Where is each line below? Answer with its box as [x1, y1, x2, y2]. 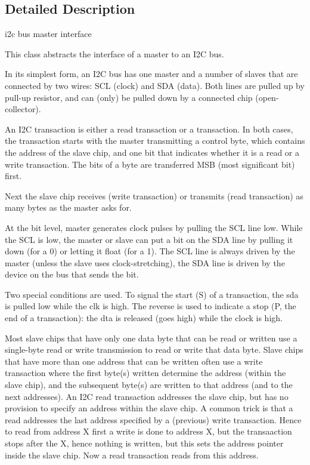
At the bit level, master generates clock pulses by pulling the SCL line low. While [5, 221, 303, 233]
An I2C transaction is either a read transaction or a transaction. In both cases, [5, 122, 293, 135]
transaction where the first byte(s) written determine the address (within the [5, 367, 286, 379]
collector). [5, 103, 41, 115]
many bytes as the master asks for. [5, 201, 132, 214]
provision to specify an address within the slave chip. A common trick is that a [5, 402, 293, 414]
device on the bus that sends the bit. [5, 268, 139, 281]
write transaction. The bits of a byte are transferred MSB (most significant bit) [5, 158, 295, 170]
